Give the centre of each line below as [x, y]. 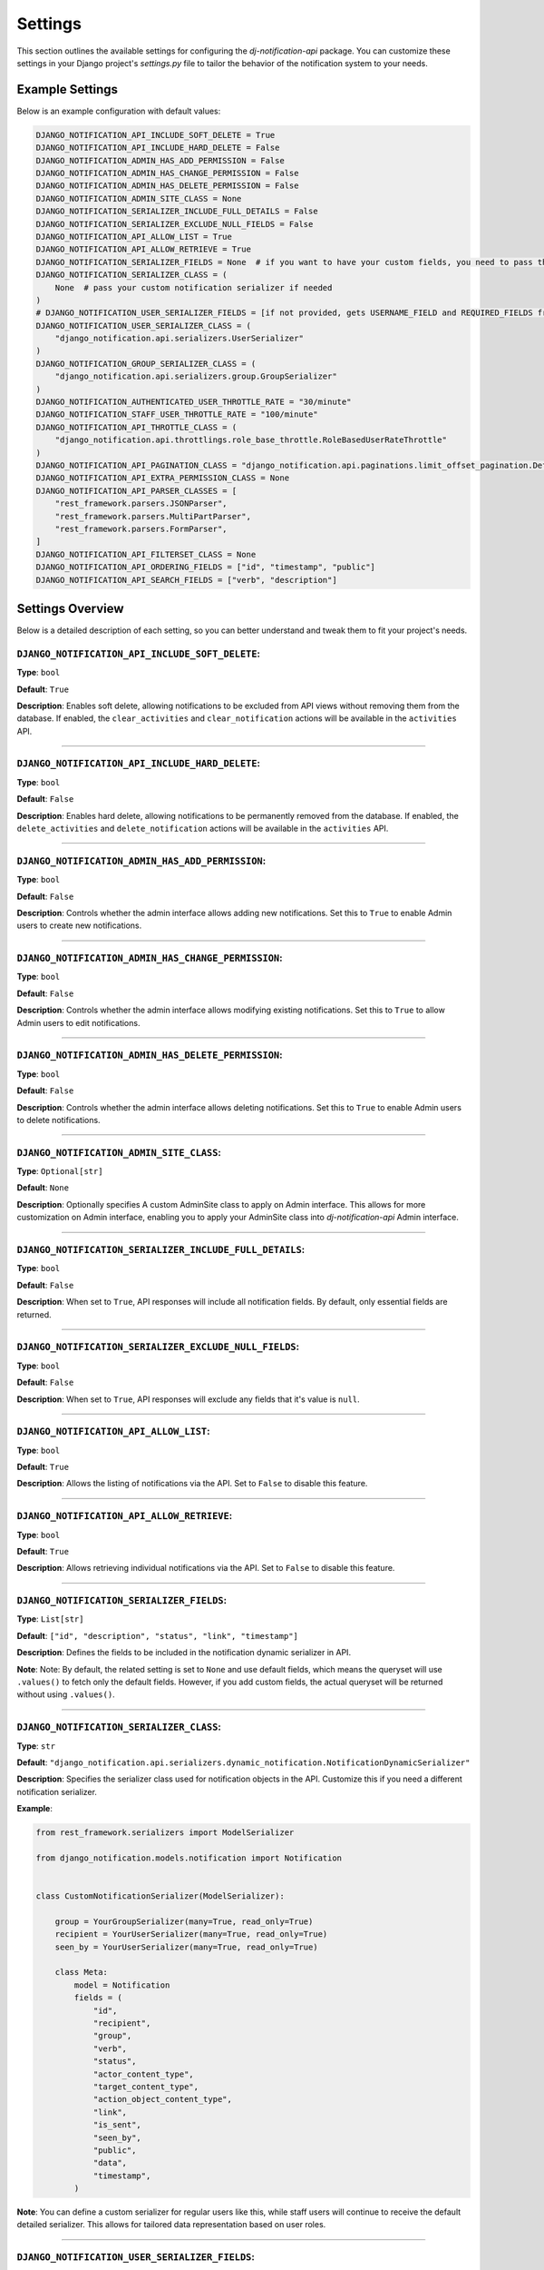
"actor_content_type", [143, 2074]
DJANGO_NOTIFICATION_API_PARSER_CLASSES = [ [136, 491]
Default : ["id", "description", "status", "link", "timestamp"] [157, 1635]
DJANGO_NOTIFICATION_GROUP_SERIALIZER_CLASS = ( [146, 364]
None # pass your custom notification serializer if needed [194, 287]
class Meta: [82, 1972]
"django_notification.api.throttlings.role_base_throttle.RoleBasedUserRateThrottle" [251, 440]
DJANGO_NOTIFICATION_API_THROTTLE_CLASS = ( [136, 427]
